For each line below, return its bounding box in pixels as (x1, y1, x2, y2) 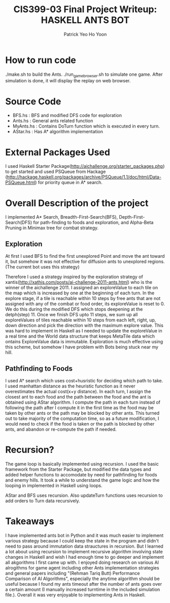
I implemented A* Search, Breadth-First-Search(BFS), (5, 214, 118, 220)
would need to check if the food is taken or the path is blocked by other (5, 420, 155, 427)
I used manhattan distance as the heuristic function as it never (5, 383, 135, 389)
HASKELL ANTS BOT (41, 14, 130, 26)
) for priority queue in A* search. (35, 179, 103, 186)
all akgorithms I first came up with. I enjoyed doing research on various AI (5, 559, 159, 565)
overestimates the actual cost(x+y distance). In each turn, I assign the (5, 388, 151, 395)
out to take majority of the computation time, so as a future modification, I (5, 415, 159, 421)
